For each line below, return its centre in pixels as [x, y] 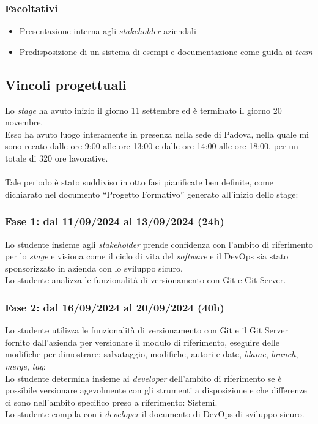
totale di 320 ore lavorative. [57, 158]
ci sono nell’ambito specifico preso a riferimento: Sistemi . [111, 402]
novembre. [24, 122]
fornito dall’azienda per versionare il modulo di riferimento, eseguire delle [142, 342]
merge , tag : [25, 366]
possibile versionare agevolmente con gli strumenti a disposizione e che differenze [156, 390]
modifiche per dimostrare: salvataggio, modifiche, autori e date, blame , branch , [152, 354]
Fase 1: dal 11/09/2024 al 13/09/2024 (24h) [115, 221]
